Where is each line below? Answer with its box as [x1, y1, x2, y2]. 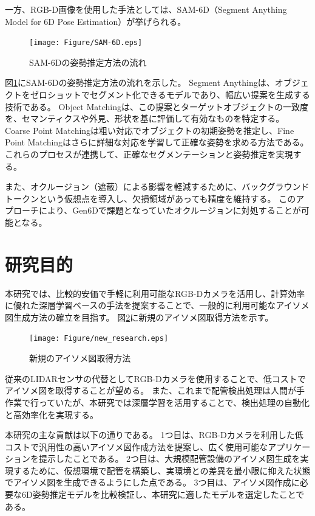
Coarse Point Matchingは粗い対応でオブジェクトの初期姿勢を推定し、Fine [5, 124, 294, 136]
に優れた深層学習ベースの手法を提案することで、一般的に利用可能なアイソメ [5, 299, 310, 312]
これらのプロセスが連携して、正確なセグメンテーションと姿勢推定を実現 [5, 148, 293, 160]
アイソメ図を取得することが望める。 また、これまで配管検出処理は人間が [5, 384, 296, 397]
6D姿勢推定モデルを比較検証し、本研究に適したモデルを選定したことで [21, 488, 305, 501]
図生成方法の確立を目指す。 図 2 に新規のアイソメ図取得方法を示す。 [5, 310, 274, 323]
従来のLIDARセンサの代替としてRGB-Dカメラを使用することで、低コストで [5, 372, 306, 385]
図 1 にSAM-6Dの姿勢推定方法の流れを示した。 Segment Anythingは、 [5, 76, 275, 89]
